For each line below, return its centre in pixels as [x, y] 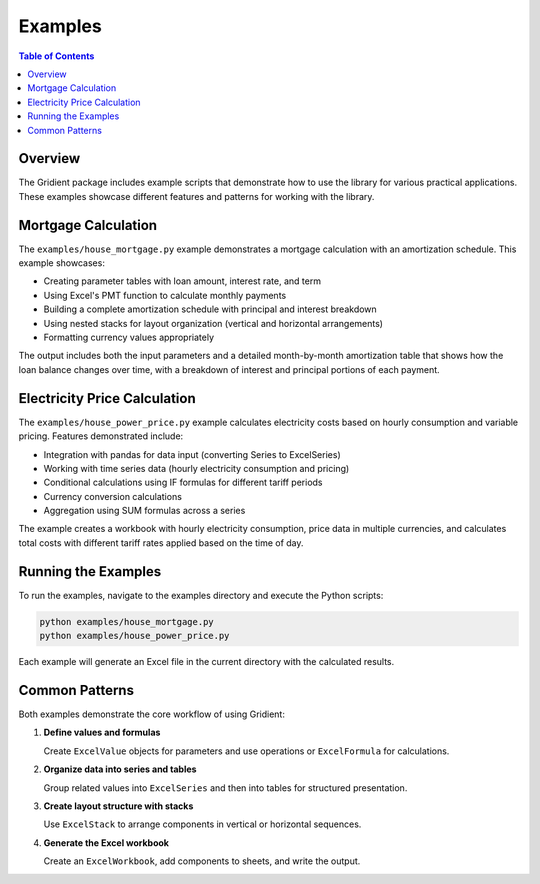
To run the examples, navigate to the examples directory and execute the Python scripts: [201, 595]
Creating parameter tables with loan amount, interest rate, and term [182, 281]
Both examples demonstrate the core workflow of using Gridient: [151, 714]
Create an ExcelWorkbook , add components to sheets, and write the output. [202, 861]
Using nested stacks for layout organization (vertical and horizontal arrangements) [213, 323]
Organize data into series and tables [120, 769]
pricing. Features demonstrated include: [101, 436]
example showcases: [61, 263]
